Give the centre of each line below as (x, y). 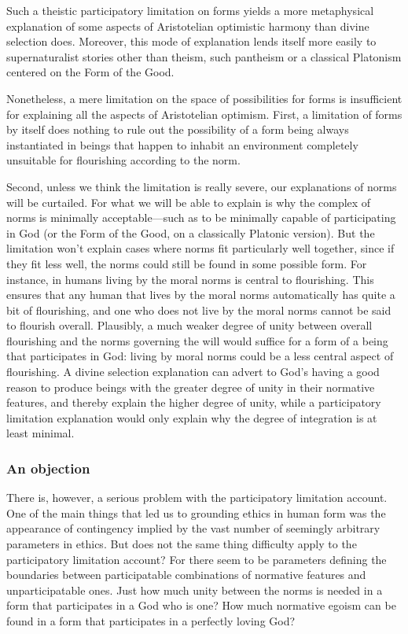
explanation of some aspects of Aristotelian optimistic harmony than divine (188, 26)
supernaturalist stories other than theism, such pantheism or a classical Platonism (204, 56)
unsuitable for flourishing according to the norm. (123, 160)
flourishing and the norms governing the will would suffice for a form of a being (197, 340)
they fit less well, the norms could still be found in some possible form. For (187, 263)
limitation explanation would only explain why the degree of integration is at (192, 417)
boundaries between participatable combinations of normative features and (186, 575)
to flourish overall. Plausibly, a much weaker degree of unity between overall (189, 325)
